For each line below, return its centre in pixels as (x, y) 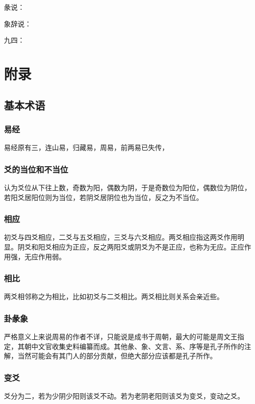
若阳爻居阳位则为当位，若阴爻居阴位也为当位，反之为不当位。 (103, 197)
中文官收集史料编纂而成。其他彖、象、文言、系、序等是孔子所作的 (138, 346)
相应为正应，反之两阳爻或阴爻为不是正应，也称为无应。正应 (148, 246)
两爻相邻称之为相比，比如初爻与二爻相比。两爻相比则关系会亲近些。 (114, 296)
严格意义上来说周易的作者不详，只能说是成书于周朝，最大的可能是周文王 (121, 337)
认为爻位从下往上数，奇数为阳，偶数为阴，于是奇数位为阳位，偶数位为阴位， (127, 187)
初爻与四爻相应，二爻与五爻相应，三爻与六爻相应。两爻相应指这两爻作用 (121, 237)
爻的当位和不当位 (36, 169)
